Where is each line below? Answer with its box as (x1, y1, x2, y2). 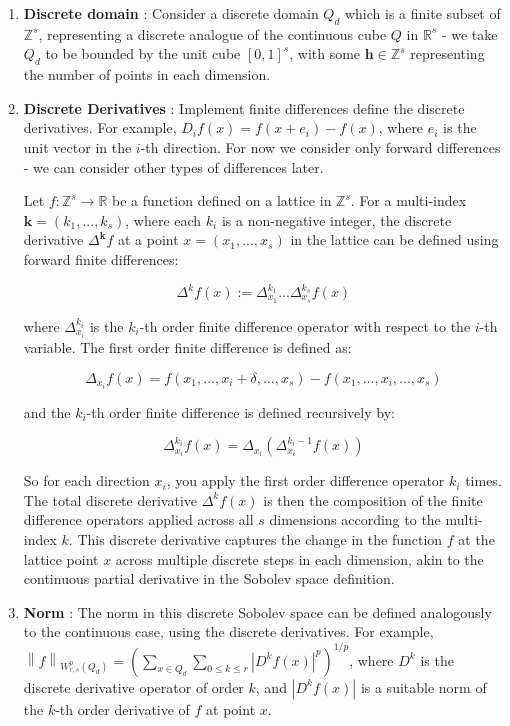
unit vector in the (23, 136, 132, 157)
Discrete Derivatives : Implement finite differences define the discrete (23, 97, 465, 118)
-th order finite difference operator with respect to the (139, 315, 471, 336)
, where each (125, 209, 202, 230)
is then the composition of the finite (263, 489, 483, 510)
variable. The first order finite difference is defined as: (23, 336, 352, 357)
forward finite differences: (23, 248, 179, 269)
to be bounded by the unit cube (45, 43, 241, 64)
